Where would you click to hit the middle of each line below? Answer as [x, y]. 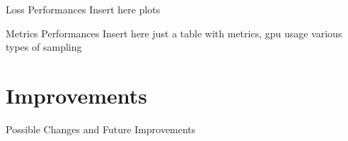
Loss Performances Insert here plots [83, 9]
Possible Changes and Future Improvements [101, 129]
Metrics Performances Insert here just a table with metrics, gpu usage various [174, 33]
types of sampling [44, 47]
